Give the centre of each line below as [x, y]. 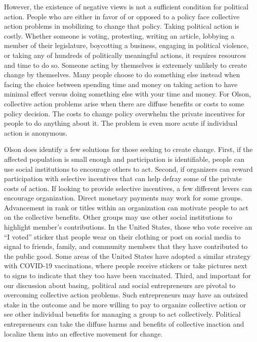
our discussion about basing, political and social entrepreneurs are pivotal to [120, 285]
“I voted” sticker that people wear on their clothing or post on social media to [122, 236]
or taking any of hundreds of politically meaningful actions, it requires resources [125, 55]
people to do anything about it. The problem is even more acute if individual [121, 123]
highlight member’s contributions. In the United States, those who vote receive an [128, 227]
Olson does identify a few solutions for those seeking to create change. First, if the [128, 149]
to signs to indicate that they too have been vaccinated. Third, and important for [128, 275]
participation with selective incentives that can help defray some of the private [123, 178]
